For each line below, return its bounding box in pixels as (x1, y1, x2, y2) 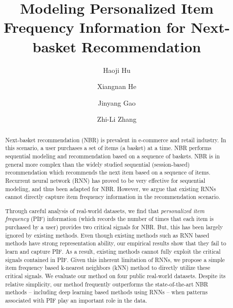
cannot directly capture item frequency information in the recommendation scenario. (5, 193, 220, 201)
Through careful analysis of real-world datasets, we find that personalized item (5, 206, 205, 215)
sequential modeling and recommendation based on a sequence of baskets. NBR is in (5, 152, 220, 160)
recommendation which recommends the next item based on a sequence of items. (5, 168, 211, 176)
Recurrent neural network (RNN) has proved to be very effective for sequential (5, 176, 206, 184)
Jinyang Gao (98, 97, 136, 108)
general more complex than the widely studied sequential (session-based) (5, 160, 190, 168)
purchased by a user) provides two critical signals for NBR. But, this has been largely (5, 223, 223, 231)
